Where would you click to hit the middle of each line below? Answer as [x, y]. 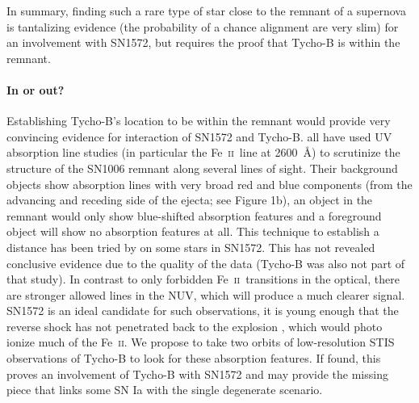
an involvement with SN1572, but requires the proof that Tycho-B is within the [203, 42]
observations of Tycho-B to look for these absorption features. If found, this [194, 358]
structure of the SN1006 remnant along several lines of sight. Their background [202, 168]
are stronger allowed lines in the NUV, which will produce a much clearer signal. [206, 294]
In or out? [36, 89]
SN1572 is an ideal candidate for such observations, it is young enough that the [203, 311]
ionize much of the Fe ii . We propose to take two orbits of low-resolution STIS [201, 342]
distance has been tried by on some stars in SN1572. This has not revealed [191, 247]
